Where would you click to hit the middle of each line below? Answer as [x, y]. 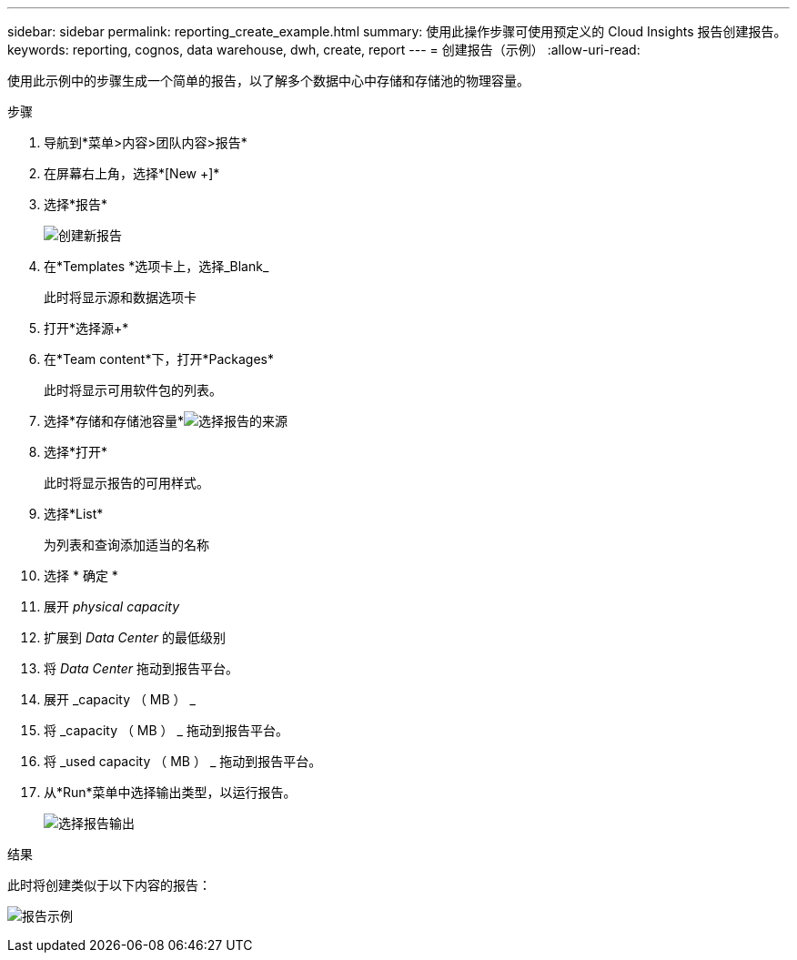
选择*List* [74, 514]
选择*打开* [76, 452]
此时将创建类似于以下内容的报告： [109, 885]
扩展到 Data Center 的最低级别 [135, 637]
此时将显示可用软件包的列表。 [133, 390]
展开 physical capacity [112, 606]
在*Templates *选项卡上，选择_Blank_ [156, 266]
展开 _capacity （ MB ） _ [120, 699]
